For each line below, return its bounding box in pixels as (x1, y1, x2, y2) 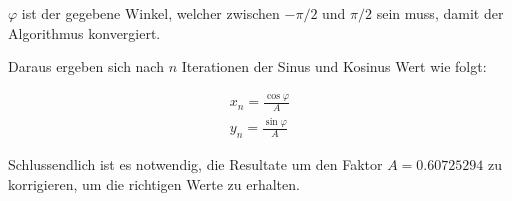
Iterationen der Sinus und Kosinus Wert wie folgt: (181, 56, 487, 77)
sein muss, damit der (376, 3, 504, 23)
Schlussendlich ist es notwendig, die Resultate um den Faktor (8, 154, 383, 175)
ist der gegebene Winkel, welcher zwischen (21, 3, 280, 23)
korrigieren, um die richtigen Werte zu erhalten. (8, 173, 300, 194)
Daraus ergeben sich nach (8, 56, 164, 77)
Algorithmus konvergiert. (8, 22, 161, 43)
